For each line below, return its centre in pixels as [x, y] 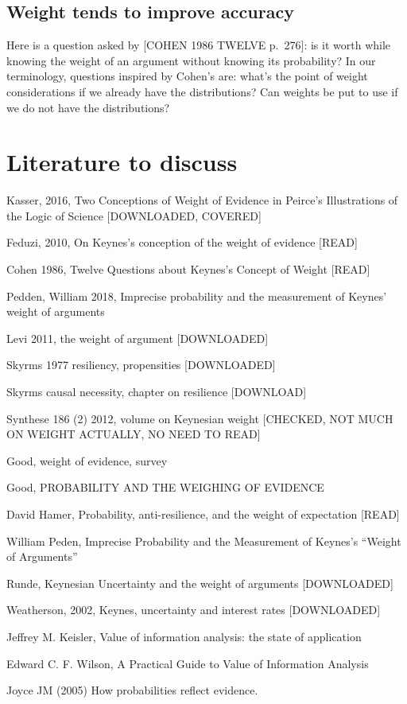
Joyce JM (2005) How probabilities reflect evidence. [132, 690]
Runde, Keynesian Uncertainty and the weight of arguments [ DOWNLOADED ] [200, 583]
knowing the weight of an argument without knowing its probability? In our [191, 60]
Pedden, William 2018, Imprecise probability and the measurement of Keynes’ [197, 296]
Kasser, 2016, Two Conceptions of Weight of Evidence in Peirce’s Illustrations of [202, 200]
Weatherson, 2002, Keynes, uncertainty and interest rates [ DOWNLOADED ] [194, 610]
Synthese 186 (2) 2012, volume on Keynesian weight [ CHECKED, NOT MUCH [200, 418]
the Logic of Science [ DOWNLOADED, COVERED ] [134, 215]
